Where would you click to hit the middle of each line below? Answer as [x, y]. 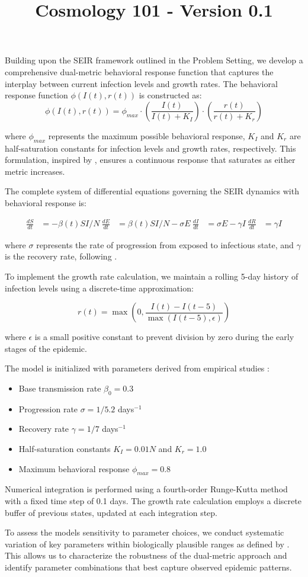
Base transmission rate [60, 388]
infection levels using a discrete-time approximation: [99, 288]
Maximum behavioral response [74, 468]
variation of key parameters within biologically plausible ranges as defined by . [147, 544]
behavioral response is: [46, 202]
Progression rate [48, 408]
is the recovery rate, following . [61, 256]
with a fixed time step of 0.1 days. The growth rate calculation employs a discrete [153, 501]
